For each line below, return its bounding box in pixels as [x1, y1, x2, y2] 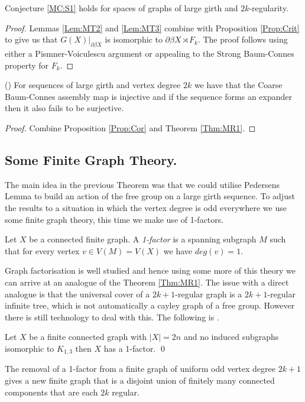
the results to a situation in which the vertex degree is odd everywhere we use [5, 201, 287, 213]
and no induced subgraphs [183, 330, 279, 343]
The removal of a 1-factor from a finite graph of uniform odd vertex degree [5, 362, 275, 375]
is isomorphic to [105, 33, 163, 46]
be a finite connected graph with [29, 330, 147, 343]
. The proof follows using [197, 33, 288, 46]
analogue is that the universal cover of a [5, 287, 150, 300]
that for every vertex [5, 244, 80, 257]
